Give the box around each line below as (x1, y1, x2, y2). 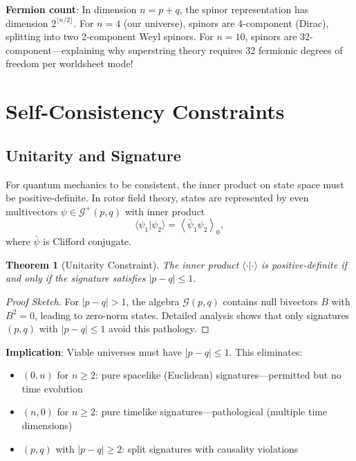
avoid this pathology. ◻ (109, 321, 209, 336)
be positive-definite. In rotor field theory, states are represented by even (6, 190, 309, 205)
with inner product (124, 204, 205, 218)
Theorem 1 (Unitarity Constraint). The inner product (6, 257, 239, 271)
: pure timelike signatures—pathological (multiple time (95, 404, 328, 419)
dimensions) (21, 418, 73, 433)
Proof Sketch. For (6, 293, 79, 308)
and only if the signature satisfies (6, 271, 146, 285)
